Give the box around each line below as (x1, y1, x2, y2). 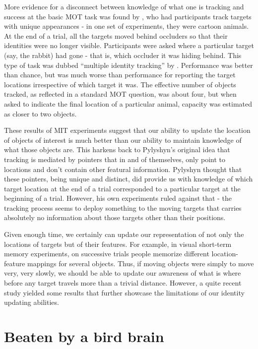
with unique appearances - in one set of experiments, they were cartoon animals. (4, 21, 249, 31)
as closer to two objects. (4, 108, 77, 118)
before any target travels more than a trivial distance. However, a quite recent (4, 278, 242, 288)
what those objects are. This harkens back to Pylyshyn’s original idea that (4, 144, 230, 155)
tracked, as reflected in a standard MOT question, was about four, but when (4, 89, 237, 99)
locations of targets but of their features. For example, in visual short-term (4, 238, 232, 249)
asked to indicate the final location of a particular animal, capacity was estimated (4, 98, 253, 109)
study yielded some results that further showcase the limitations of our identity (4, 287, 245, 297)
